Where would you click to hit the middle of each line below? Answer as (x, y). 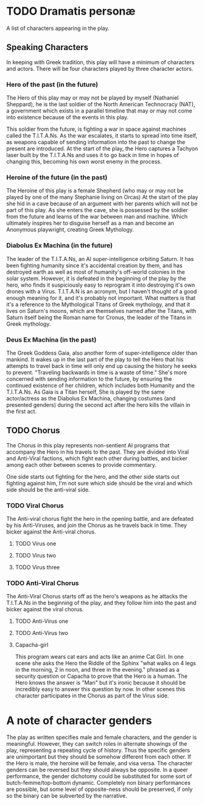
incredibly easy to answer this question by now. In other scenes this (100, 689)
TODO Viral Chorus (35, 505)
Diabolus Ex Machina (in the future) (59, 246)
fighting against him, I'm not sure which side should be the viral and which (100, 483)
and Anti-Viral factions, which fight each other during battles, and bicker (97, 458)
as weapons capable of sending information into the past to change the (96, 142)
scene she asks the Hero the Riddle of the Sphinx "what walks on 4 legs (105, 663)
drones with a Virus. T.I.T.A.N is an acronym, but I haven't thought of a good (102, 291)
